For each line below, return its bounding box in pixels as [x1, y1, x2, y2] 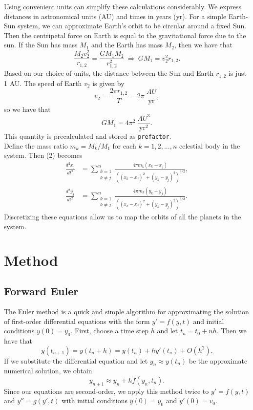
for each [112, 140, 136, 151]
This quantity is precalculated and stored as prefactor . [4, 131, 171, 141]
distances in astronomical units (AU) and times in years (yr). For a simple [4, 11, 227, 21]
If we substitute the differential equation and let [4, 355, 148, 366]
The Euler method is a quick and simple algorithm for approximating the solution [4, 306, 249, 317]
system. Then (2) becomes [4, 150, 83, 160]
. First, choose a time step [70, 325, 149, 336]
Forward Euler [4, 283, 79, 299]
